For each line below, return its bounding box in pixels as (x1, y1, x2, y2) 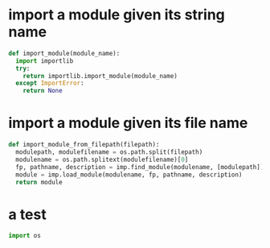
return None (22, 87, 63, 95)
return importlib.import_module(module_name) (22, 72, 178, 80)
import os (8, 232, 42, 240)
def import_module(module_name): (8, 49, 121, 57)
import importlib (15, 56, 74, 65)
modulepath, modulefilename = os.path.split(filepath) (15, 148, 203, 156)
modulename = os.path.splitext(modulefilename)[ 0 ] (15, 155, 189, 163)
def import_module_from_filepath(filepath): (8, 141, 160, 149)
